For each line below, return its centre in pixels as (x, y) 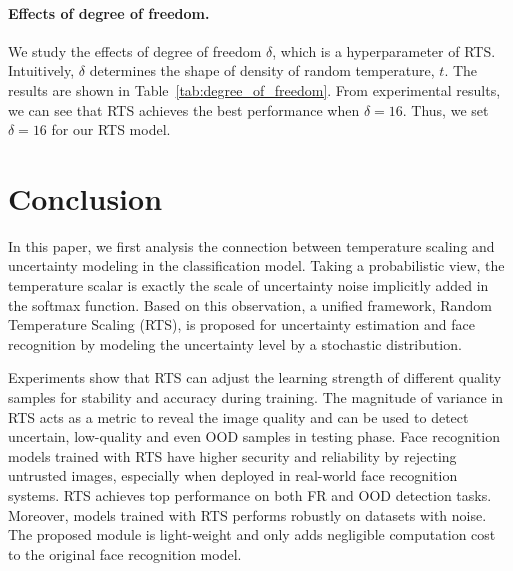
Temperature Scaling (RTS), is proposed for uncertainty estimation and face (241, 324)
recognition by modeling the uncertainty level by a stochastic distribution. (235, 343)
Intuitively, (41, 70)
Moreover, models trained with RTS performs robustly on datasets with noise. (247, 514)
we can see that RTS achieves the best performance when (184, 109)
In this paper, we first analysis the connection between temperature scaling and (251, 245)
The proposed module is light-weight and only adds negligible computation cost (252, 534)
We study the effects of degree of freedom (135, 50)
